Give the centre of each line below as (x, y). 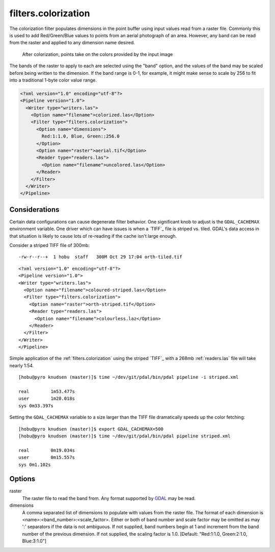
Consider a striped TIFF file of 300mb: (50, 245)
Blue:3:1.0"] (34, 541)
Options (22, 479)
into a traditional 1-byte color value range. (53, 80)
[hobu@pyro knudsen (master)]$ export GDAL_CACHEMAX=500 (91, 429)
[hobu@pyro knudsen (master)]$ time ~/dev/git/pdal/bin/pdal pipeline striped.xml (125, 436)
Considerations (34, 210)
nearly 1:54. (22, 365)
